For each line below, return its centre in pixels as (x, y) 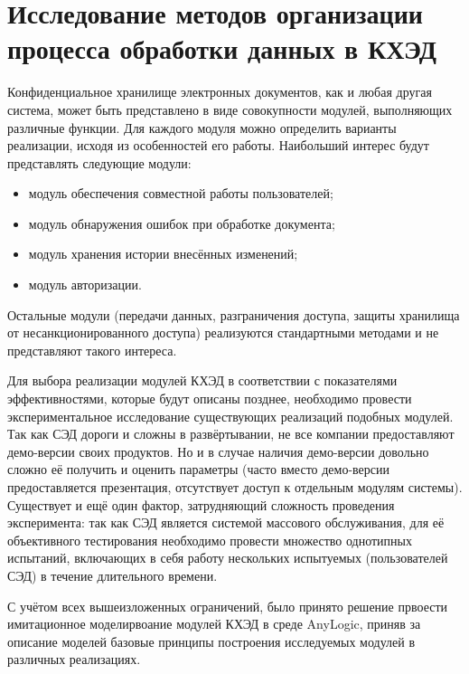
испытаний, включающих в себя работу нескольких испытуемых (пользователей (228, 558)
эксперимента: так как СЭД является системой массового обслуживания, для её (226, 522)
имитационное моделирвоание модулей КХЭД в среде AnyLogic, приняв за (214, 624)
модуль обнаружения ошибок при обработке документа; (182, 223)
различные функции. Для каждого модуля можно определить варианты (202, 127)
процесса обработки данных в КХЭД (222, 48)
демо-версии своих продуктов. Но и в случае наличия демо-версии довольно (218, 451)
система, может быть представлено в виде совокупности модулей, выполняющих (230, 109)
